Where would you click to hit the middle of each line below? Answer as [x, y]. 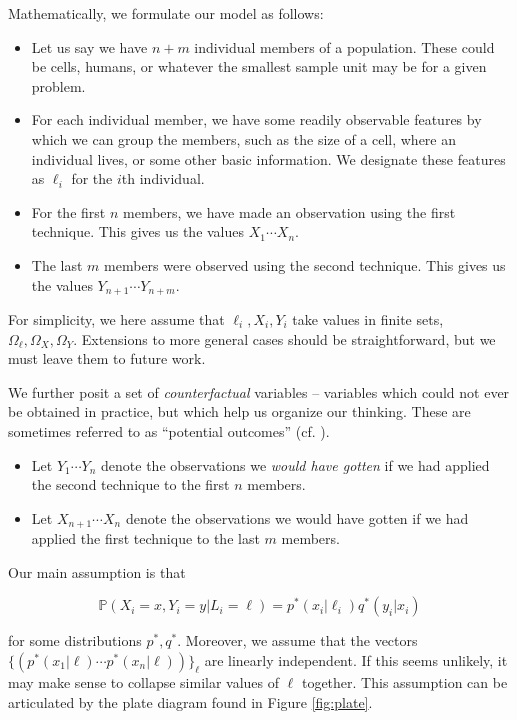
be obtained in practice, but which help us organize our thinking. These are [239, 411]
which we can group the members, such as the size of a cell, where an [244, 138]
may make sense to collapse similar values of [144, 681]
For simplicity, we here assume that [116, 318]
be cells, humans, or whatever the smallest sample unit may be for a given [259, 66]
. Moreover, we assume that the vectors [297, 640]
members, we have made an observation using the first [289, 211]
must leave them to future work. [107, 358]
